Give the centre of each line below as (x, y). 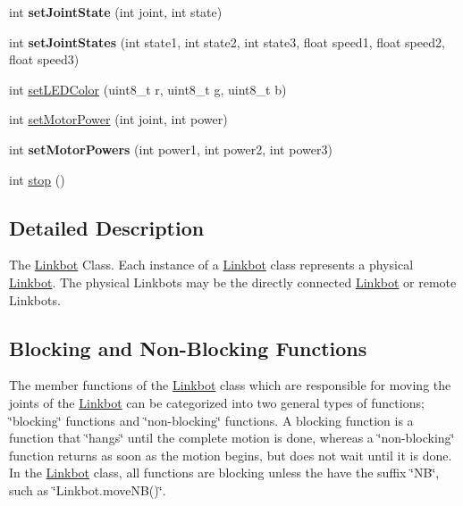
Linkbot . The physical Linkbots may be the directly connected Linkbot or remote (233, 282)
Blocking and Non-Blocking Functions (188, 348)
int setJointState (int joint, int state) (116, 12)
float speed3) (44, 59)
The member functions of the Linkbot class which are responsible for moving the (230, 385)
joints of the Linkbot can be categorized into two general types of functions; (217, 402)
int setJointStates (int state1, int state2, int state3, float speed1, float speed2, (227, 41)
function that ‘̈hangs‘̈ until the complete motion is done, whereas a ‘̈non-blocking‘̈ (232, 438)
